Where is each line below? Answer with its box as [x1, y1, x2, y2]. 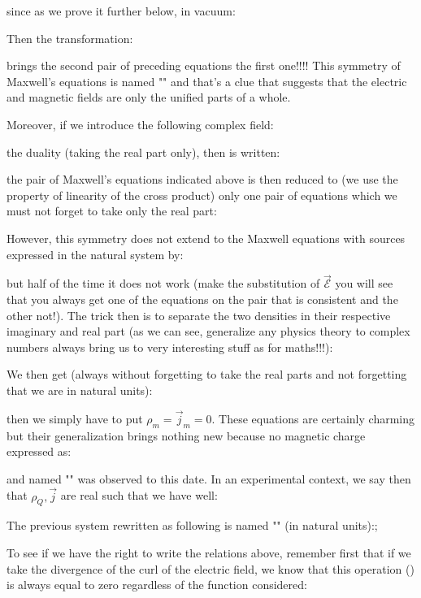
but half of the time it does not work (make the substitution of [7, 275, 320, 292]
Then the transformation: [7, 29, 133, 46]
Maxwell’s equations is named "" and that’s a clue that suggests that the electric [7, 72, 407, 89]
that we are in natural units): [7, 381, 153, 398]
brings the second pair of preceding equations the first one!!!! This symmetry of [7, 57, 401, 74]
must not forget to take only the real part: [7, 202, 217, 219]
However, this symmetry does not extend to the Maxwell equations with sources [7, 229, 406, 246]
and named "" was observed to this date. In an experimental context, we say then [7, 470, 411, 487]
